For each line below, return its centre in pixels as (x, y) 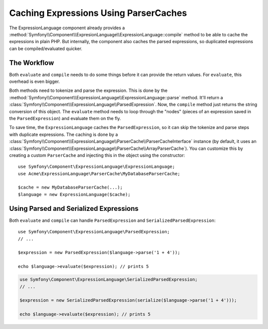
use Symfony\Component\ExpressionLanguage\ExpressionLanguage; (97, 167)
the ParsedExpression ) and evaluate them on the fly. (65, 118)
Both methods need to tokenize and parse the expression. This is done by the (88, 91)
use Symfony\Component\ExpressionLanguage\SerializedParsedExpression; (109, 280)
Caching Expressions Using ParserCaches (98, 13)
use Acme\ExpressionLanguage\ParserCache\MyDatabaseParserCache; (99, 173)
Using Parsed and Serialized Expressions (74, 208)
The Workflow (32, 63)
